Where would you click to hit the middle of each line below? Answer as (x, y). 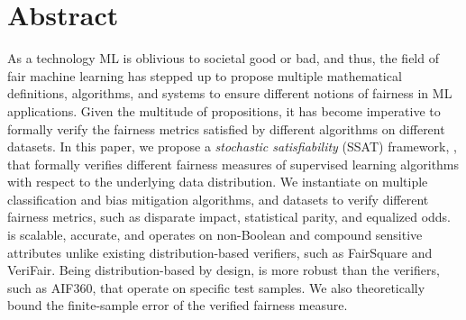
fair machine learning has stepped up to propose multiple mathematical (205, 75)
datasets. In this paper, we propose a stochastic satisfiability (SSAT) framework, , (232, 146)
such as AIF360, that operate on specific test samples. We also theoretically (216, 287)
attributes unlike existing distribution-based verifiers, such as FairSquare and (220, 252)
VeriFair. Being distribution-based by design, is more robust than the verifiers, (224, 270)
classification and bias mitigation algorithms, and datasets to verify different (218, 199)
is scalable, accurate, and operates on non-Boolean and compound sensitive (215, 235)
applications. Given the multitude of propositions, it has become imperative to (224, 110)
